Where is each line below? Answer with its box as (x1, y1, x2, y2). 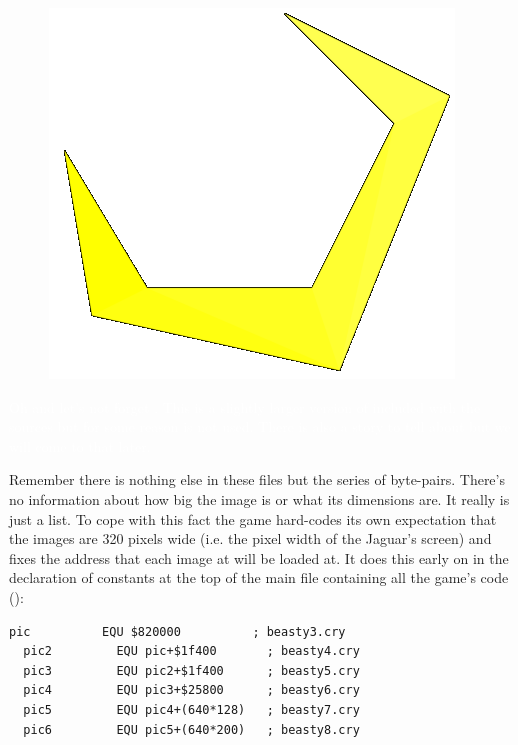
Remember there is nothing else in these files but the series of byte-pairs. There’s (9, 469, 505, 490)
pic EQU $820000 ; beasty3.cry (9, 624, 346, 639)
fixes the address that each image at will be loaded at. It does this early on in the (9, 547, 509, 568)
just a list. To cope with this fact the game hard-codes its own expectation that (9, 508, 497, 529)
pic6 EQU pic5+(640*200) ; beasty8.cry (23, 722, 360, 737)
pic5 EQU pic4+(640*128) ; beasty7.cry (23, 702, 360, 717)
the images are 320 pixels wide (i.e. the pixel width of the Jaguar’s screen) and (9, 528, 492, 549)
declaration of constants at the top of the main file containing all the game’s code (9, 567, 509, 588)
